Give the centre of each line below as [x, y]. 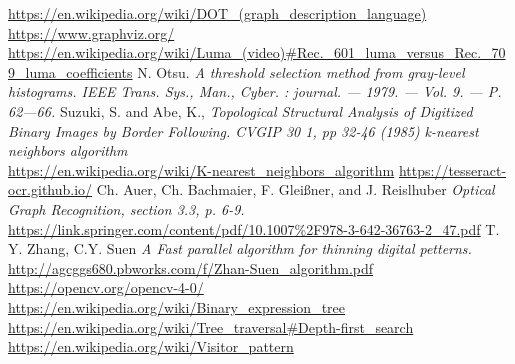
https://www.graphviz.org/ [91, 32]
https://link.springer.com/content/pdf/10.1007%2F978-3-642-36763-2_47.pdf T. [254, 228]
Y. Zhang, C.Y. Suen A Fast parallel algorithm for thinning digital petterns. [240, 248]
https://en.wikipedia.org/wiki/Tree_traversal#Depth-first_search [211, 326]
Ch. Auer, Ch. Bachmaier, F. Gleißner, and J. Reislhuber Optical [295, 189]
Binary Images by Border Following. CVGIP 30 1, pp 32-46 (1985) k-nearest [243, 130]
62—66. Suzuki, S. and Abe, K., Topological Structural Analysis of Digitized [240, 110]
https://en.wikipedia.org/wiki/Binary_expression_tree [177, 306]
